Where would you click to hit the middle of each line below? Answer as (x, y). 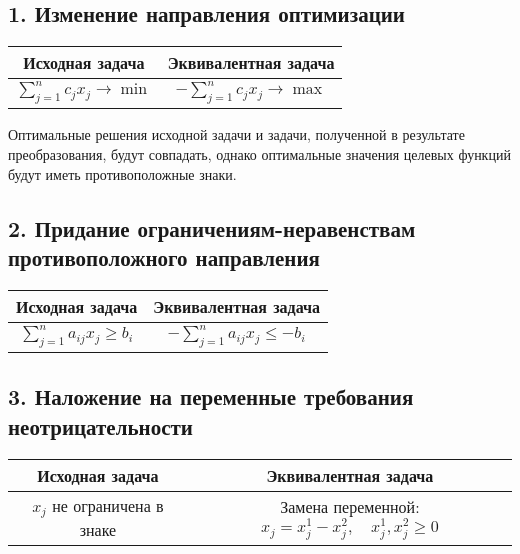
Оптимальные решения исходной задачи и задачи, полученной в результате (236, 134)
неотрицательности (100, 425)
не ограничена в (108, 505)
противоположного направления (164, 256)
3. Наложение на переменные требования (211, 396)
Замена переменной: (350, 507)
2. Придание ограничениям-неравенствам (212, 227)
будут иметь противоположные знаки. (122, 173)
